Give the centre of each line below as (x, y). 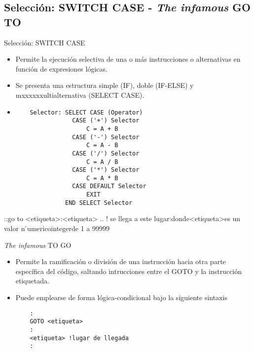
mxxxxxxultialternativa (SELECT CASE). (80, 95)
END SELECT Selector (99, 203)
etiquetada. (32, 281)
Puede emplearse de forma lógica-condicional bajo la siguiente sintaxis (121, 297)
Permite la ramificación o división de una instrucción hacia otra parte (121, 261)
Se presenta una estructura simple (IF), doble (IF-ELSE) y (105, 85)
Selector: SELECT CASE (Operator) (86, 112)
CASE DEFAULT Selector (109, 186)
